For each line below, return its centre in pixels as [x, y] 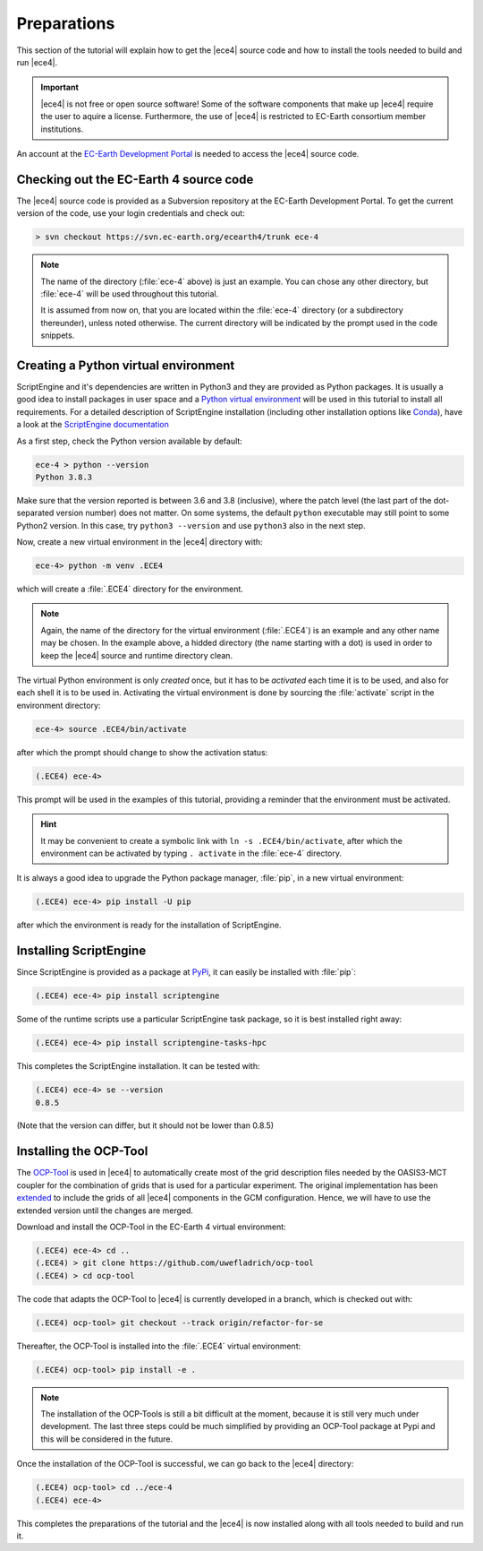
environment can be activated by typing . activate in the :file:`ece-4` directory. [191, 853]
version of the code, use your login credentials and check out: [131, 213]
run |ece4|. [37, 62]
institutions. [62, 129]
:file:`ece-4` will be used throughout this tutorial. [130, 293]
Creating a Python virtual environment [126, 365]
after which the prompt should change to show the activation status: [142, 752]
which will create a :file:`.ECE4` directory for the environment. [130, 589]
